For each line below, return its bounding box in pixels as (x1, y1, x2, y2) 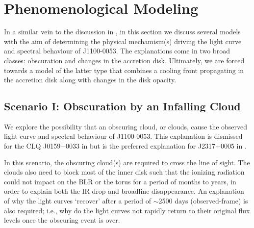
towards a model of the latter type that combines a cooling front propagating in (4, 65, 244, 75)
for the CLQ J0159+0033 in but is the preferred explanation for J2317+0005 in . (4, 141, 247, 151)
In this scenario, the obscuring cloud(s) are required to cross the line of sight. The (4, 157, 250, 167)
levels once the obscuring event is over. (4, 215, 120, 225)
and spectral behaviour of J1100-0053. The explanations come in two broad (4, 46, 230, 56)
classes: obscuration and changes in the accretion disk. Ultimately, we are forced (4, 55, 245, 65)
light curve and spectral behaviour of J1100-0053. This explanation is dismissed (4, 131, 243, 141)
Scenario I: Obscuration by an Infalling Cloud (4, 99, 241, 114)
